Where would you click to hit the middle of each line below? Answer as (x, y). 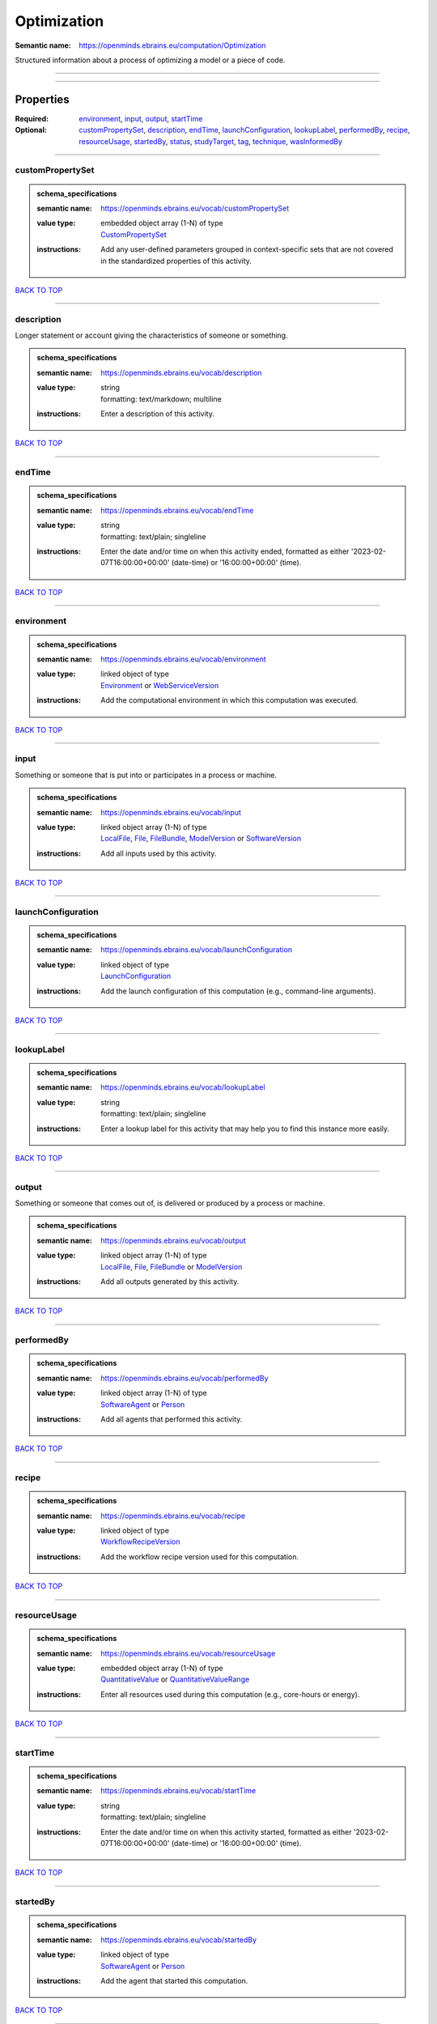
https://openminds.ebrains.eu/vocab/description (181, 372)
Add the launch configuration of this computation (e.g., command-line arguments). (238, 991)
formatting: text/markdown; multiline (161, 399)
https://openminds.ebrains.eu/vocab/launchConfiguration (197, 950)
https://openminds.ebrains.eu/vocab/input (171, 812)
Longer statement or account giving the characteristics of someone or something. (151, 335)
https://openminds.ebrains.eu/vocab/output (174, 1240)
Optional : (31, 130)
